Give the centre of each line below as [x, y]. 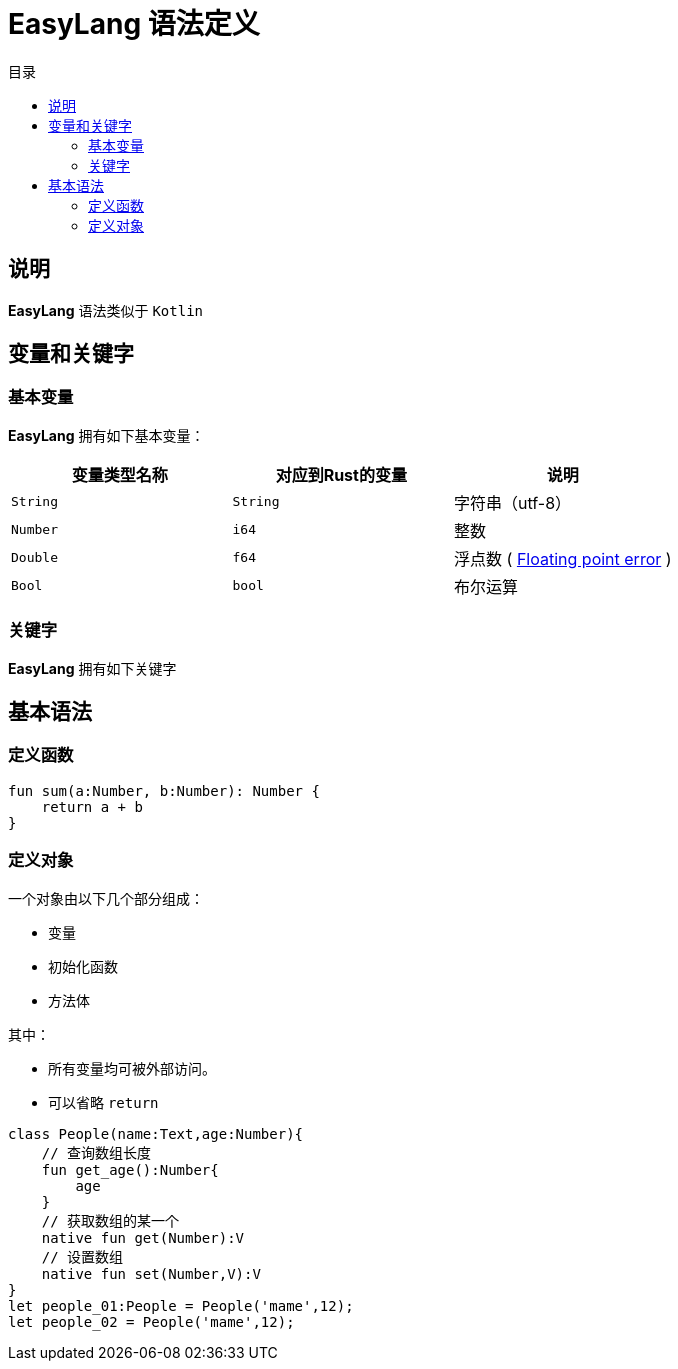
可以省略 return [103, 1102]
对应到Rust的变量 [341, 474]
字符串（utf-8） [513, 502]
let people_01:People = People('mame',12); [181, 1305]
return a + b [92, 806]
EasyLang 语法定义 [134, 24]
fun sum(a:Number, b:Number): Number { [164, 790]
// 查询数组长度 [96, 1152]
